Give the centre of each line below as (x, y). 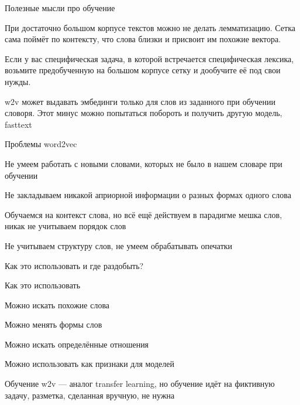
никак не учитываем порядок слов (65, 226)
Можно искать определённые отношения (77, 344)
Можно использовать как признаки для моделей (89, 364)
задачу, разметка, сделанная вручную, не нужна (90, 395)
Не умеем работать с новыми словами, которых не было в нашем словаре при (144, 163)
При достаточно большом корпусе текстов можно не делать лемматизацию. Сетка (150, 27)
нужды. (18, 81)
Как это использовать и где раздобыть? (74, 265)
